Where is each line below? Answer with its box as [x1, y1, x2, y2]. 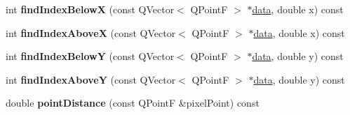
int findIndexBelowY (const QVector [6, 49, 175, 63]
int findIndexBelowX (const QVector [6, 2, 175, 16]
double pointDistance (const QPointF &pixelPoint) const [6, 95, 260, 110]
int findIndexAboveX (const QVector [6, 25, 176, 40]
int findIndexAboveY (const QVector [6, 72, 176, 86]
